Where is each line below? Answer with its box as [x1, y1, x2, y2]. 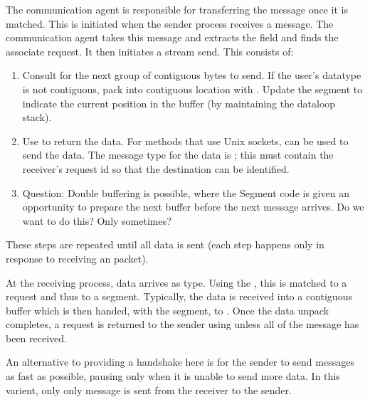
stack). [22, 110, 52, 125]
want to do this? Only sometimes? [22, 213, 171, 228]
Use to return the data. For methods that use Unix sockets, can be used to [22, 133, 349, 148]
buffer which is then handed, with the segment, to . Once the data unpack [6, 302, 329, 317]
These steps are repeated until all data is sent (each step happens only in [6, 237, 324, 252]
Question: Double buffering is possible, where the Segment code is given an [22, 185, 349, 200]
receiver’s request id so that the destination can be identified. [22, 161, 290, 176]
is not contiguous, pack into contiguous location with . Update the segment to [22, 81, 363, 96]
